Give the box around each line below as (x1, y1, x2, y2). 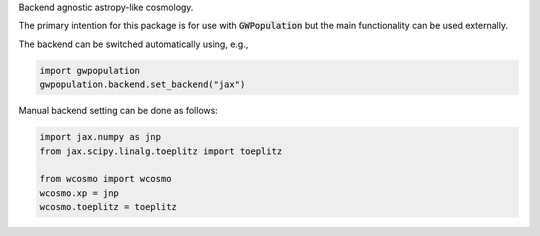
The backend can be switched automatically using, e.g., (18, 38, 249, 50)
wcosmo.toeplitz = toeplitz (39, 201, 177, 213)
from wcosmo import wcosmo (39, 173, 172, 185)
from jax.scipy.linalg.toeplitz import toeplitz (39, 145, 283, 157)
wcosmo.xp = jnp (39, 187, 120, 199)
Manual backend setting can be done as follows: (18, 105, 219, 117)
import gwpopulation (39, 65, 140, 76)
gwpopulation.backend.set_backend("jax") (39, 79, 246, 90)
